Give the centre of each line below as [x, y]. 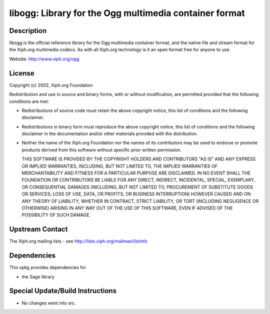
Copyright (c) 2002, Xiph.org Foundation [51, 85]
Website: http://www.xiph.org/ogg [44, 59]
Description [28, 31]
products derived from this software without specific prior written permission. [102, 149]
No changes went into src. [49, 303]
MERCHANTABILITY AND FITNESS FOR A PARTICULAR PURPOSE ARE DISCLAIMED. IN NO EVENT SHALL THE [136, 173]
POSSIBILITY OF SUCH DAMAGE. [56, 215]
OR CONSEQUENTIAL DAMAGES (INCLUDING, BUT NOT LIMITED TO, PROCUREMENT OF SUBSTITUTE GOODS [137, 187]
